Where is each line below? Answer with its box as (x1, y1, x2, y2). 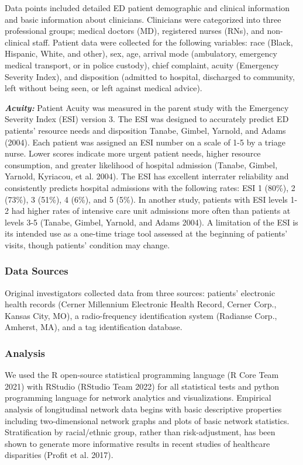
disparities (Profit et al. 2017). (5, 449, 113, 461)
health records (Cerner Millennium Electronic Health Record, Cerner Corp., (5, 298, 277, 310)
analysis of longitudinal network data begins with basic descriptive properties (5, 403, 282, 415)
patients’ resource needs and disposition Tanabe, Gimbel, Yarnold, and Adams (5, 124, 286, 136)
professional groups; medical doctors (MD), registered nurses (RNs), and (5, 25, 264, 37)
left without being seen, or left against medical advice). (5, 82, 202, 94)
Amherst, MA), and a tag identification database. (5, 321, 183, 333)
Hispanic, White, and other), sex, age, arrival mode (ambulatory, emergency (5, 47, 277, 60)
